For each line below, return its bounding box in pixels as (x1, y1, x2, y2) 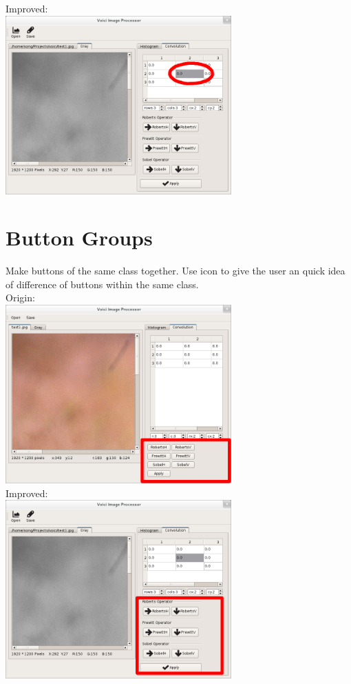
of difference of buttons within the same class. (6, 276, 199, 291)
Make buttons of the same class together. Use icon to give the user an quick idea (6, 263, 345, 278)
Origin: (6, 290, 35, 305)
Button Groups (6, 223, 153, 252)
